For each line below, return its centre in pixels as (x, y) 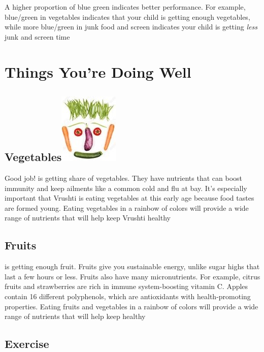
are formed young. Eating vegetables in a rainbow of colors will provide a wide (127, 207)
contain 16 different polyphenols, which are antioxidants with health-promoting (128, 296)
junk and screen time (37, 36)
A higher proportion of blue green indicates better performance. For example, (125, 7)
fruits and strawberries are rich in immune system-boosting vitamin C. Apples (126, 286)
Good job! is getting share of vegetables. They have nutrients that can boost (124, 178)
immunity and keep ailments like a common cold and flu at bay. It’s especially (126, 188)
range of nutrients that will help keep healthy (75, 316)
